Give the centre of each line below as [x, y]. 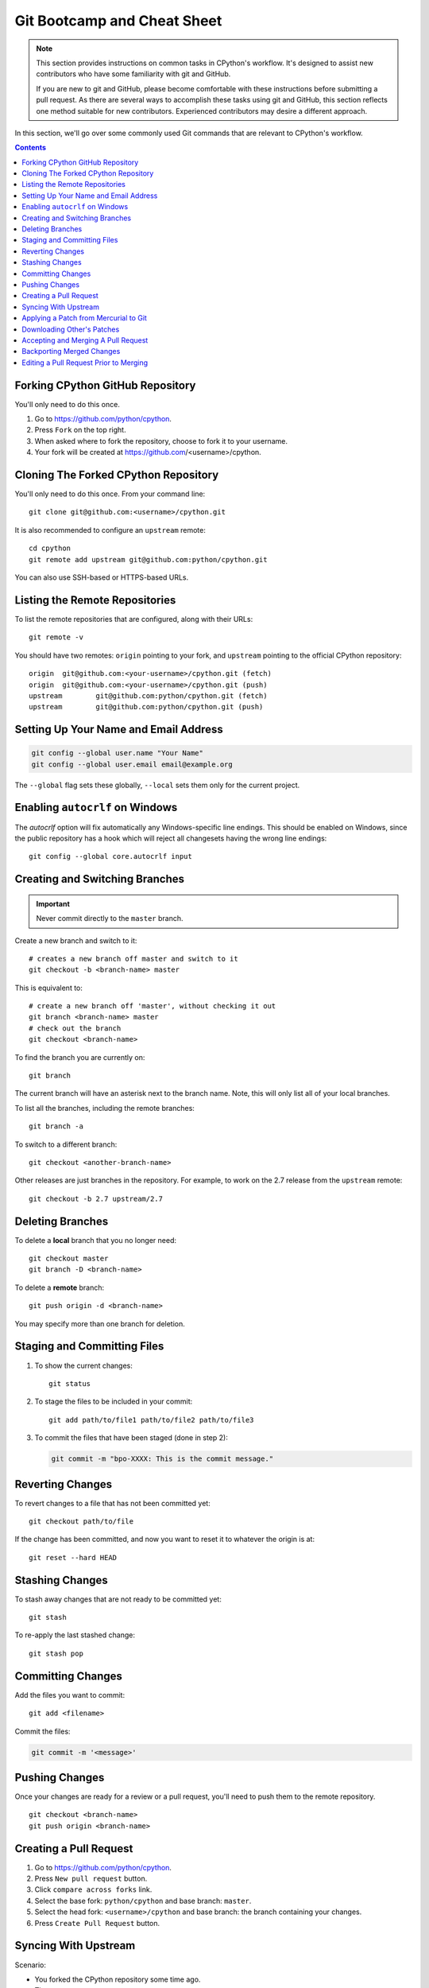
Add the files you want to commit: [70, 1695]
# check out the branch [75, 1028]
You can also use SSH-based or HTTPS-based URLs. [102, 577]
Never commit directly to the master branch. [110, 918]
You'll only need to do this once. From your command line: [110, 494]
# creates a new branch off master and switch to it [133, 959]
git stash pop [56, 1653]
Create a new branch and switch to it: [76, 940]
